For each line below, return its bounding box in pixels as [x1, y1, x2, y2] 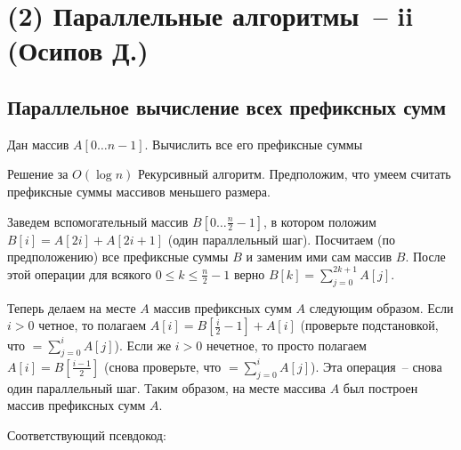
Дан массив [7, 134, 69, 153]
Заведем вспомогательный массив [7, 212, 189, 230]
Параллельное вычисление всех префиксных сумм [7, 92, 447, 120]
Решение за [7, 165, 69, 183]
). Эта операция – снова [310, 357, 442, 375]
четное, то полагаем [38, 316, 147, 334]
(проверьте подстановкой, [300, 316, 439, 334]
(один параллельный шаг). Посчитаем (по [167, 229, 396, 248]
